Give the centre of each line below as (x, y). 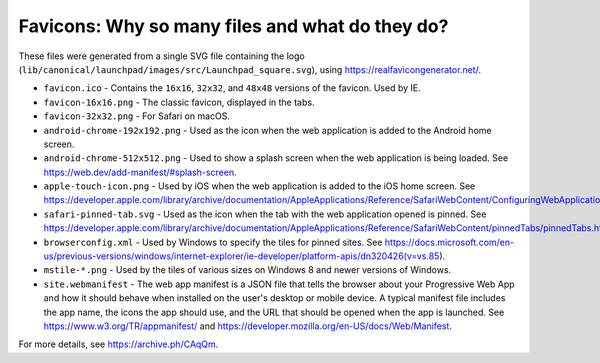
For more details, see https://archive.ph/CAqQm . (118, 344)
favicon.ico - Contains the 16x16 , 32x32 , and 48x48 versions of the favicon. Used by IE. (232, 88)
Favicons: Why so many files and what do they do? (233, 26)
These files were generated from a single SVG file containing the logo (161, 56)
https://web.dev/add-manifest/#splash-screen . (140, 172)
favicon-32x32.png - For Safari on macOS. (136, 116)
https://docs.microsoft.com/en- (449, 242)
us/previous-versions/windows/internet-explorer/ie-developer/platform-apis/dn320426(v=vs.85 (241, 256)
